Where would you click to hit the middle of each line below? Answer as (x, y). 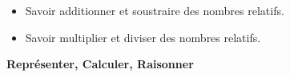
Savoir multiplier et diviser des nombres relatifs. (143, 37)
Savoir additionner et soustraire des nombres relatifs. (155, 10)
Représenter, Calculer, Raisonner (100, 64)
